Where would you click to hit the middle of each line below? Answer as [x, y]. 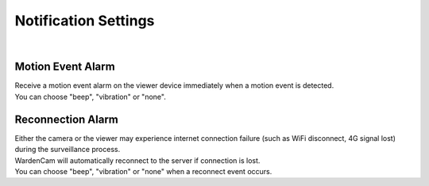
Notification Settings [85, 21]
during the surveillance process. [68, 150]
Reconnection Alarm [67, 119]
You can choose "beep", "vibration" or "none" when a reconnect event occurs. [143, 171]
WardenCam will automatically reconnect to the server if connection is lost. [137, 160]
